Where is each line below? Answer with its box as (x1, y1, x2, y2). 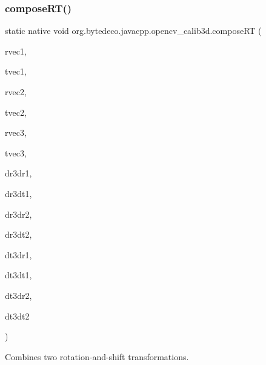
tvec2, (5, 105, 27, 118)
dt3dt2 (5, 309, 30, 322)
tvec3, (5, 146, 27, 159)
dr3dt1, (5, 187, 32, 199)
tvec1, (5, 65, 27, 78)
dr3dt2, (5, 228, 32, 241)
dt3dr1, (5, 248, 32, 261)
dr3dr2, (5, 207, 32, 220)
